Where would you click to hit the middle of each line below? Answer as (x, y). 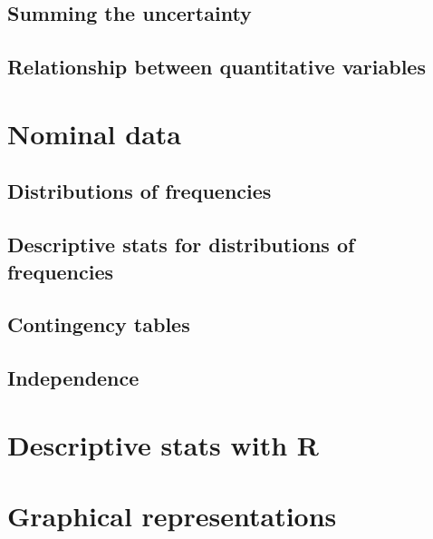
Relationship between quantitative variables (216, 67)
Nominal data (94, 133)
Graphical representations (172, 516)
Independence (73, 378)
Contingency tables (99, 324)
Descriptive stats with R (163, 444)
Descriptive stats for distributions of (181, 245)
